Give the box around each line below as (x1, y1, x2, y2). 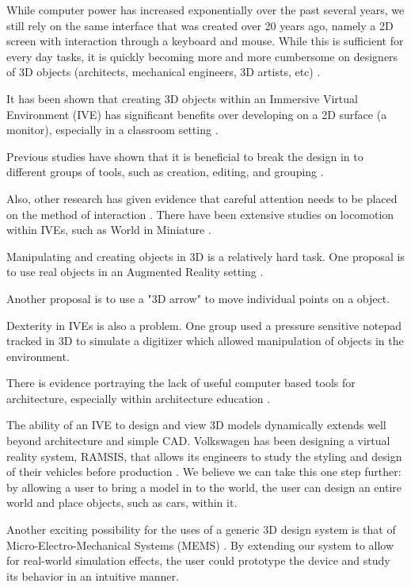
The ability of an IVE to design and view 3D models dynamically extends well (6, 416, 386, 433)
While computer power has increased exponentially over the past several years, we (6, 2, 405, 17)
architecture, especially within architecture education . (6, 389, 271, 406)
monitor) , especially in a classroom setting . (6, 121, 219, 138)
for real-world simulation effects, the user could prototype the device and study (6, 552, 390, 569)
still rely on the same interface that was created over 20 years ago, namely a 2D (6, 17, 394, 33)
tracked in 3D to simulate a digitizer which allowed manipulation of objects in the (6, 332, 404, 349)
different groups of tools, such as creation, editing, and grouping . (6, 163, 324, 180)
